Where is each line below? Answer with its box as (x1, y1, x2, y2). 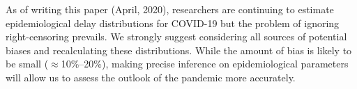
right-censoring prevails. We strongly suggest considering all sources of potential (6, 29, 347, 44)
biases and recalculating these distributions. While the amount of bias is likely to (6, 42, 352, 57)
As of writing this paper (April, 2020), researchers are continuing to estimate (6, 2, 334, 16)
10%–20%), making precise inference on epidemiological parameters (61, 56, 349, 71)
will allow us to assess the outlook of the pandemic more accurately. (6, 70, 296, 84)
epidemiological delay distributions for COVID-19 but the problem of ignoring (6, 15, 340, 30)
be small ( (6, 56, 49, 71)
